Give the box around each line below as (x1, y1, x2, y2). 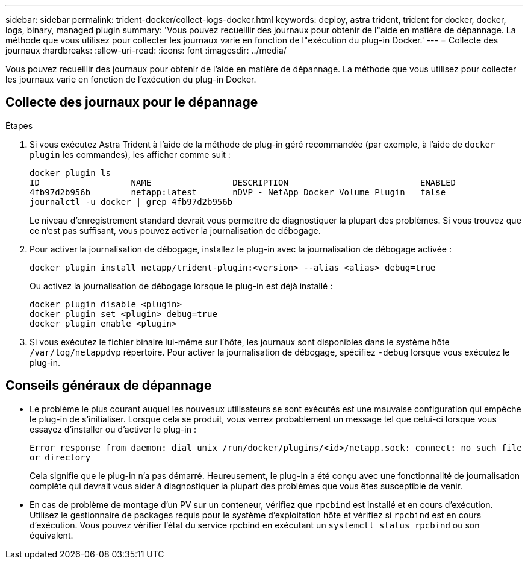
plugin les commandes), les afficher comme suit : (30, 149, 231, 160)
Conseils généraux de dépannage (5, 378, 212, 393)
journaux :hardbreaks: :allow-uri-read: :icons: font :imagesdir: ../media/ (5, 45, 287, 55)
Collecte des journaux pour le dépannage (5, 95, 258, 110)
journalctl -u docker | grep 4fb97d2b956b (30, 196, 233, 207)
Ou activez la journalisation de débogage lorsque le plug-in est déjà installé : (30, 280, 333, 291)
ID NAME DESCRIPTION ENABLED (30, 177, 456, 187)
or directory (30, 452, 91, 462)
